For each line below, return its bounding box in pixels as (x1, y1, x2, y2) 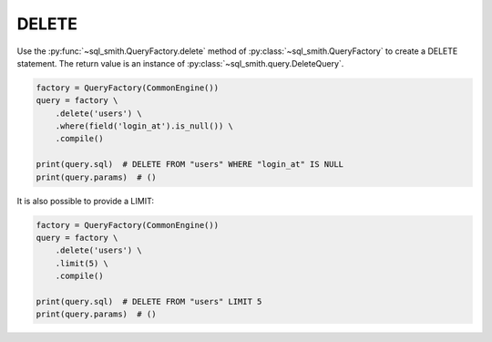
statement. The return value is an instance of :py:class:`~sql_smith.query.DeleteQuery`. (16, 57, 344, 68)
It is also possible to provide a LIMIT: (16, 195, 155, 206)
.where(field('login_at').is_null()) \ (55, 121, 234, 131)
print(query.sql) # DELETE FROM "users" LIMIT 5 (36, 296, 262, 306)
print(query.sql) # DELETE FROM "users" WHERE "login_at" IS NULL (36, 160, 344, 170)
